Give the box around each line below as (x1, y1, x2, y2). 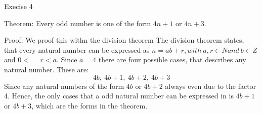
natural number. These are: (4, 64, 89, 74)
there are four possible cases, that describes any (98, 54, 246, 65)
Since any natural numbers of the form (4, 80, 124, 91)
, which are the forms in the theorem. (31, 100, 148, 110)
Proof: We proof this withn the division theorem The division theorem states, (4, 35, 244, 45)
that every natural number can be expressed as (4, 44, 150, 55)
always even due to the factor (165, 80, 256, 91)
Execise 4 (4, 1, 33, 11)
